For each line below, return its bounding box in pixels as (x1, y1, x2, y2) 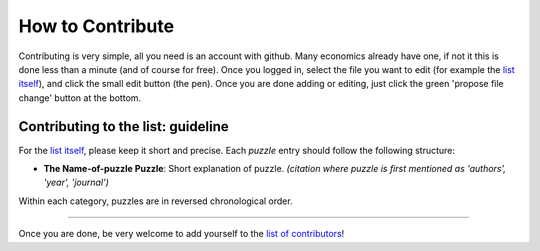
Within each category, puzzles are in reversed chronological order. (18, 195, 294, 207)
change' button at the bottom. (18, 91, 142, 104)
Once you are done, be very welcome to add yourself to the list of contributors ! (18, 228, 345, 240)
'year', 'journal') (43, 176, 110, 189)
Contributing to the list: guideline (18, 118, 229, 135)
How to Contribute (18, 15, 175, 37)
